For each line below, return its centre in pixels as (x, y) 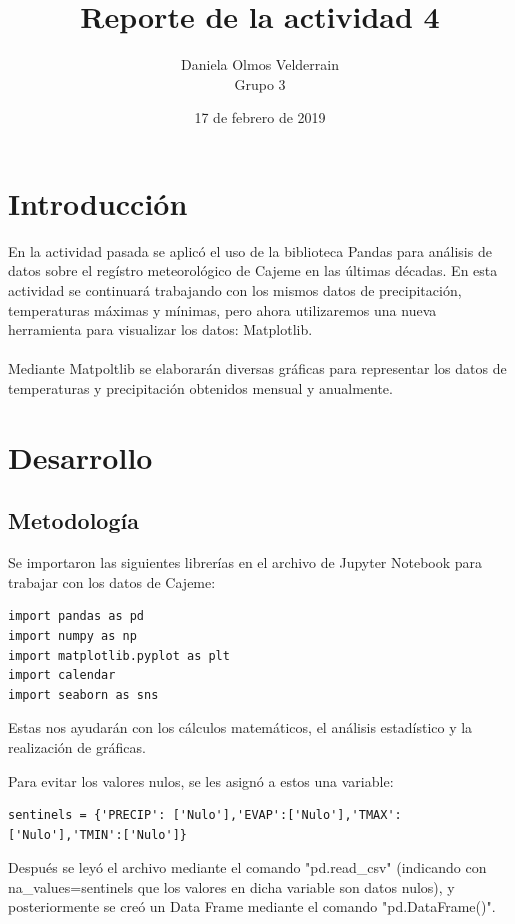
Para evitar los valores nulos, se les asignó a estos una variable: (201, 780)
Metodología (73, 520)
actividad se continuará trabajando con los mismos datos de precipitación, (235, 290)
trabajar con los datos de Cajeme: (112, 581)
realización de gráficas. (77, 746)
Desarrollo (80, 456)
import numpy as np (72, 635)
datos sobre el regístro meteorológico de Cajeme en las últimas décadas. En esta (253, 270)
